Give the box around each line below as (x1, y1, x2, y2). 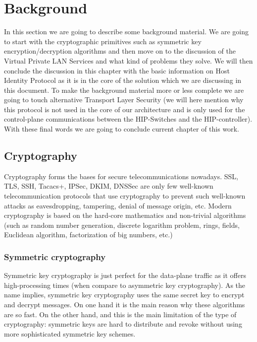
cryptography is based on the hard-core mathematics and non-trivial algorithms (4, 210, 246, 220)
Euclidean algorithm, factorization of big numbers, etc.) (4, 229, 173, 240)
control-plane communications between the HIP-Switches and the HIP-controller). (4, 114, 253, 124)
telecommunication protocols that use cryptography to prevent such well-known (4, 191, 246, 201)
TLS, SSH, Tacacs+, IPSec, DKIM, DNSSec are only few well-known (4, 181, 213, 191)
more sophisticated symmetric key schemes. (4, 328, 136, 339)
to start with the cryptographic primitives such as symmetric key (4, 36, 202, 46)
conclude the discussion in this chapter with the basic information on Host (4, 65, 230, 75)
